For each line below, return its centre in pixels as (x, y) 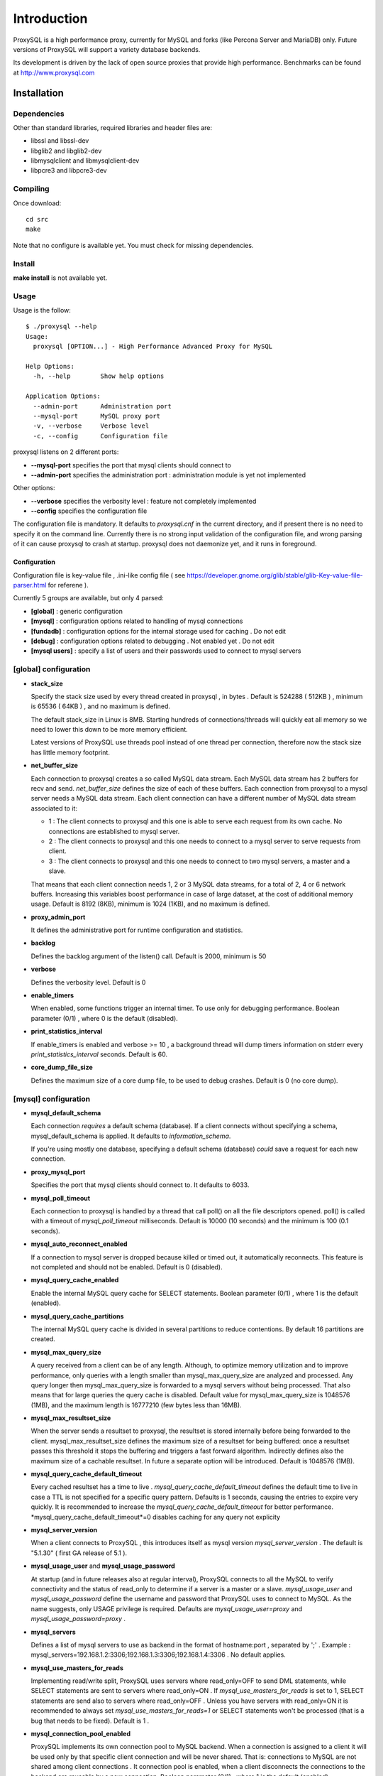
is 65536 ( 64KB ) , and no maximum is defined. (100, 706)
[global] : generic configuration (77, 611)
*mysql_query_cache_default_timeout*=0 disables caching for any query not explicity (155, 1517)
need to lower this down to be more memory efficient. (109, 730)
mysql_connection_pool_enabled (81, 1734)
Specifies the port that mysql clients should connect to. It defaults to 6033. (140, 1185)
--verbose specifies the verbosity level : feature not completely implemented (144, 501)
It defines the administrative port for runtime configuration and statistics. (137, 930)
